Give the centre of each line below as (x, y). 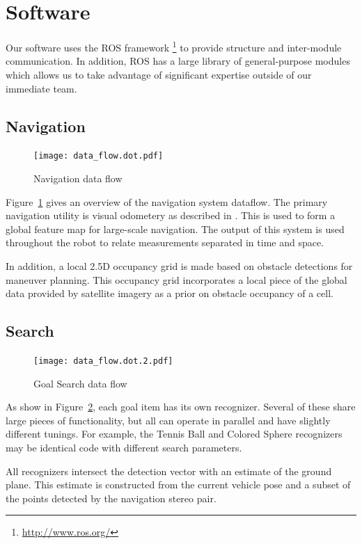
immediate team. (41, 88)
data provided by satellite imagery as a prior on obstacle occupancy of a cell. (170, 293)
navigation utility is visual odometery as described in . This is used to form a (171, 215)
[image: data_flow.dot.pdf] (99, 156)
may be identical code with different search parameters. (124, 447)
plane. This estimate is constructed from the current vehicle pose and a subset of (178, 485)
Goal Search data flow (80, 383)
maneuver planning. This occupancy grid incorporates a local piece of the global (176, 279)
